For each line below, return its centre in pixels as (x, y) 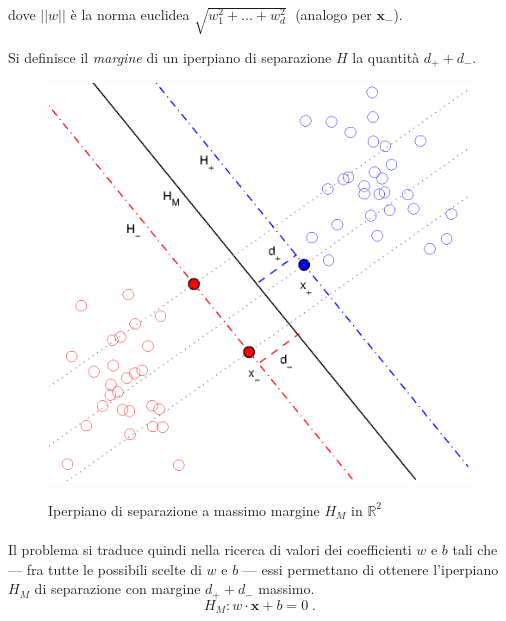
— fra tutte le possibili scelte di (105, 568)
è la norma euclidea (130, 14)
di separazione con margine (117, 588)
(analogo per (333, 14)
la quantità (386, 56)
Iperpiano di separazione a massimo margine (184, 509)
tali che (475, 549)
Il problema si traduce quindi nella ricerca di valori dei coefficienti (210, 549)
